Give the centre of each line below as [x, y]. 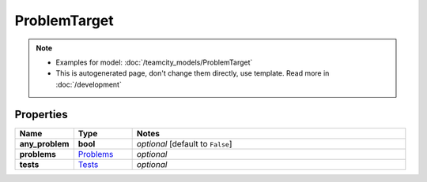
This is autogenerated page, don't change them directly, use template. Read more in [193, 73]
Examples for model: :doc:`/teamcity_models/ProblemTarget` [154, 62]
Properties [41, 114]
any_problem [44, 143]
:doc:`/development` [89, 84]
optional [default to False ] [184, 143]
